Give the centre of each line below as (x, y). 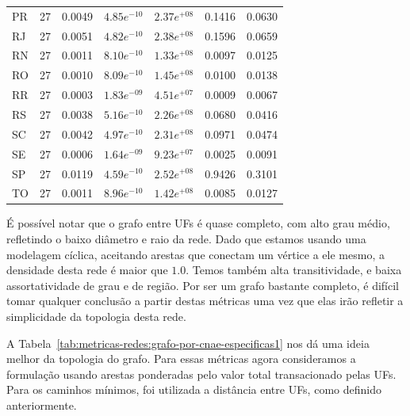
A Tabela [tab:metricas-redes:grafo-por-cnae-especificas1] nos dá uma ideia (188, 343)
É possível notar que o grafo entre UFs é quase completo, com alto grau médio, (198, 223)
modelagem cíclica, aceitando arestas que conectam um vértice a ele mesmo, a (195, 254)
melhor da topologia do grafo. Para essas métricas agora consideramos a (181, 359)
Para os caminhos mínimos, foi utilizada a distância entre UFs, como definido (194, 389)
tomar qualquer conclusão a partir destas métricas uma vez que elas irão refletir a (205, 301)
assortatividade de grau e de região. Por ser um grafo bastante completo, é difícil (203, 285)
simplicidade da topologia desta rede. (96, 316)
